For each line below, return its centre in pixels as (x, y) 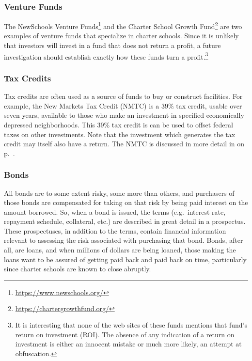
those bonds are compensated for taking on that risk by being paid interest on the (126, 202)
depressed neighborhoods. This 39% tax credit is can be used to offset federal (118, 124)
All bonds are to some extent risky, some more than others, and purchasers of (119, 193)
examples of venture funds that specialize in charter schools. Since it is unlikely (121, 36)
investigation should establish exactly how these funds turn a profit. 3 (106, 56)
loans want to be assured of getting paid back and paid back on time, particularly (125, 259)
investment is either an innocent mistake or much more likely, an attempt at (128, 344)
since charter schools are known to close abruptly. (78, 269)
